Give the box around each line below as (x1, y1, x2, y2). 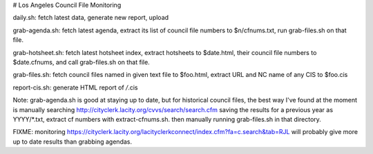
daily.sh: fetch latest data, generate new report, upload (12, 14, 169, 22)
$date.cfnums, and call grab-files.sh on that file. (12, 58, 150, 66)
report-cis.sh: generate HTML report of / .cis (12, 83, 138, 91)
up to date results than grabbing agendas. (12, 137, 133, 146)
